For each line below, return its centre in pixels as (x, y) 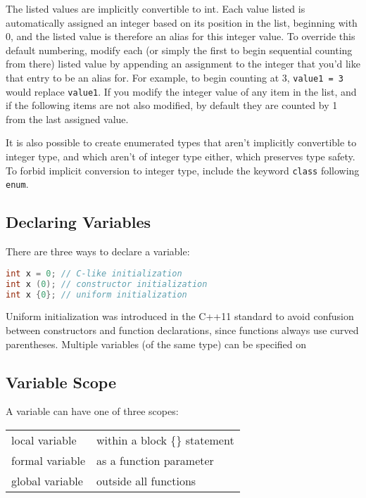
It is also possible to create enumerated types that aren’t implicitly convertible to (181, 142)
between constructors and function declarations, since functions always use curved (182, 330)
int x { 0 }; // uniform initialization (96, 294)
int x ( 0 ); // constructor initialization (107, 284)
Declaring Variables (78, 222)
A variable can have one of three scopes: (92, 411)
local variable (44, 440)
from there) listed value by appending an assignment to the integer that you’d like (183, 64)
